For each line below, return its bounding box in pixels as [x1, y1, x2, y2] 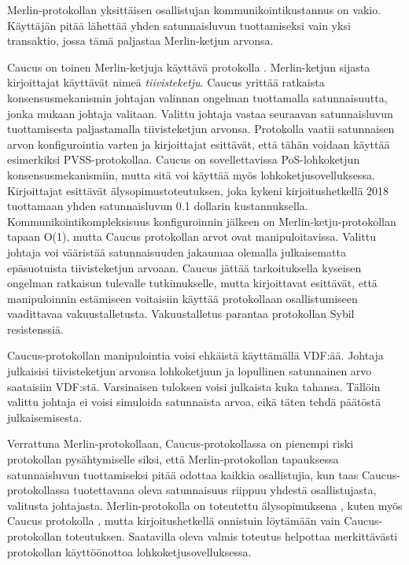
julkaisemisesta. [7, 408, 83, 425]
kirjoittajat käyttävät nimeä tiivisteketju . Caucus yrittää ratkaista [7, 74, 325, 90]
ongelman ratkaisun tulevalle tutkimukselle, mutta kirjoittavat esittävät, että [7, 275, 378, 291]
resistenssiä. [7, 320, 64, 337]
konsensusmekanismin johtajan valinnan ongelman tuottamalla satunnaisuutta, [7, 89, 388, 105]
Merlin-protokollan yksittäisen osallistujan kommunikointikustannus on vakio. [7, 2, 381, 17]
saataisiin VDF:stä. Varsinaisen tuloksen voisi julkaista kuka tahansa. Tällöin [7, 378, 381, 394]
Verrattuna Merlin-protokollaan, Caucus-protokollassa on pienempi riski [7, 435, 354, 452]
